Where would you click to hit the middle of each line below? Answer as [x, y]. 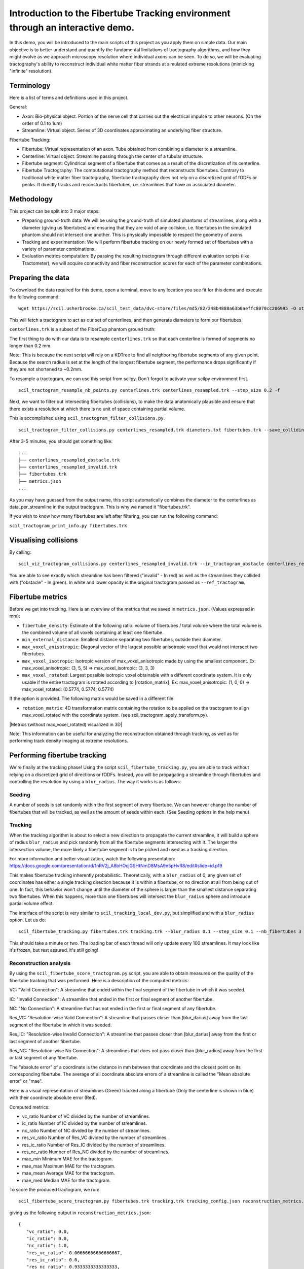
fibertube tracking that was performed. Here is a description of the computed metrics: [99, 980]
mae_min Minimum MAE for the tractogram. [68, 1159]
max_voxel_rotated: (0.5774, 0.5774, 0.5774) [68, 689]
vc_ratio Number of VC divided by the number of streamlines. [86, 1116]
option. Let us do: [28, 920]
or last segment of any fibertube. [44, 1058]
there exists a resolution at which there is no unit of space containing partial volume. [97, 409]
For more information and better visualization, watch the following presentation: [92, 858]
